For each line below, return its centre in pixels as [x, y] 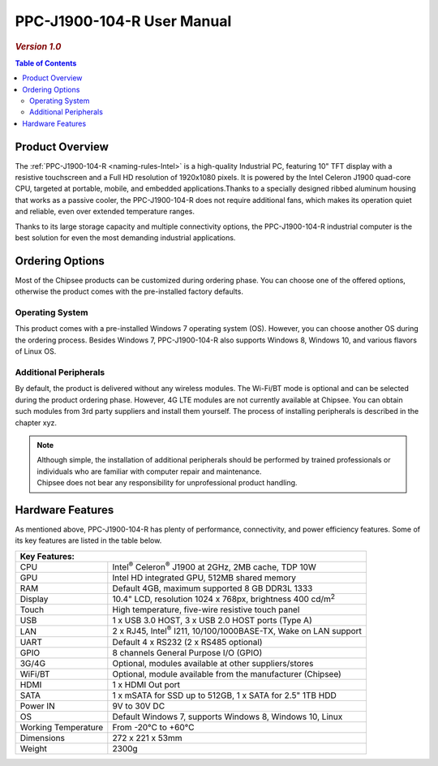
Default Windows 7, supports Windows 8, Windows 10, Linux [228, 717]
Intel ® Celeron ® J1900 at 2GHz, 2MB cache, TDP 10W [214, 566]
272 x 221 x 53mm [147, 738]
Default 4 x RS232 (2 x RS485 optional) [187, 642]
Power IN [38, 706]
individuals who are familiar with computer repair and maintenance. [149, 471]
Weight [34, 748]
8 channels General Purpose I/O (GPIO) [187, 652]
